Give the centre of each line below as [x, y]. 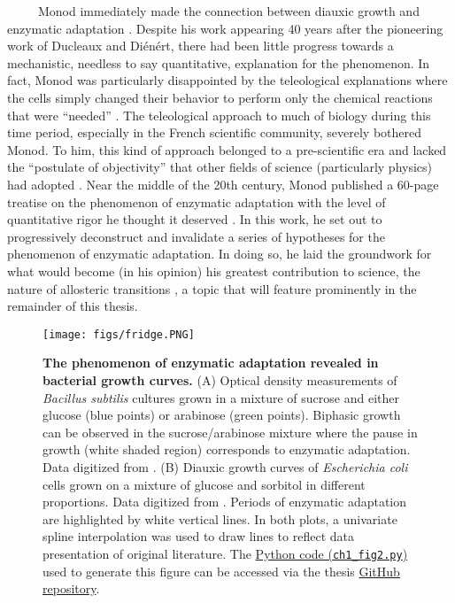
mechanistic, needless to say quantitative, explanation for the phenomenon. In [219, 62]
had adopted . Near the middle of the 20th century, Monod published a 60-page [223, 184]
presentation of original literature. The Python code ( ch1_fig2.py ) [225, 553]
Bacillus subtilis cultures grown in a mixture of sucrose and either [221, 397]
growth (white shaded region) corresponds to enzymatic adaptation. [227, 449]
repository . [71, 588]
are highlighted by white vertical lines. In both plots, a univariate [220, 518]
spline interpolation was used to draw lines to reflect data [198, 536]
